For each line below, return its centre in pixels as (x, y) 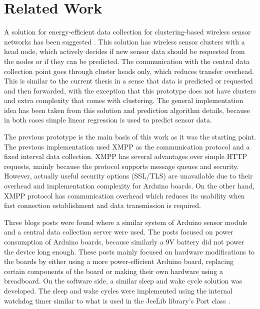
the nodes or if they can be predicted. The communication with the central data (127, 61)
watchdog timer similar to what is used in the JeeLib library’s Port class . (117, 300)
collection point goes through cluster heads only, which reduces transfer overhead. (129, 71)
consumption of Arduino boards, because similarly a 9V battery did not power (124, 241)
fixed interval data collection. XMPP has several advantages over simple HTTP (125, 156)
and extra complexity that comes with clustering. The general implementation (124, 100)
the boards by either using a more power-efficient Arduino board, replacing (119, 261)
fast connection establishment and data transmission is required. (102, 205)
